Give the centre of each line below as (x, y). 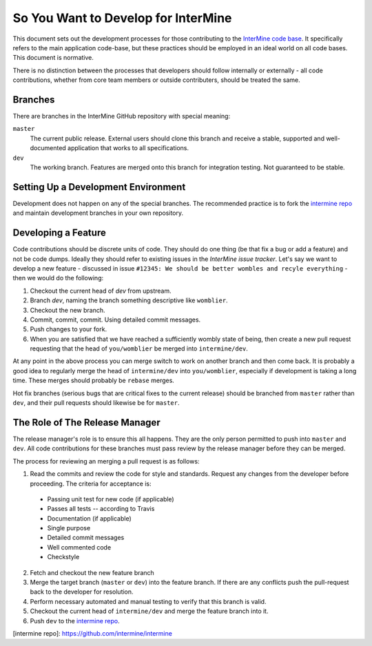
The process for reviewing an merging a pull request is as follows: (106, 461)
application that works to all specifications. (128, 148)
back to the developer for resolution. (82, 592)
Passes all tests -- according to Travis (101, 509)
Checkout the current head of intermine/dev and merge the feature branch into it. (149, 611)
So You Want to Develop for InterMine (122, 18)
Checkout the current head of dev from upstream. (101, 291)
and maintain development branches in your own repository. (98, 213)
